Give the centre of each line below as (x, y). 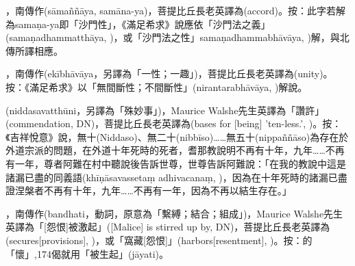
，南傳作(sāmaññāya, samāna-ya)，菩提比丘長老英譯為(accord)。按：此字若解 (176, 10)
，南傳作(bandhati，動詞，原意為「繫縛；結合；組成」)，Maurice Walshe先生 (174, 213)
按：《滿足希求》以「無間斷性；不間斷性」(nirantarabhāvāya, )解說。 (157, 87)
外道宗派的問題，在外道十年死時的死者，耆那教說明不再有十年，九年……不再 (175, 150)
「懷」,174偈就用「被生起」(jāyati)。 (87, 253)
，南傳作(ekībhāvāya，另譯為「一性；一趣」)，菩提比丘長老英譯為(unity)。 (169, 74)
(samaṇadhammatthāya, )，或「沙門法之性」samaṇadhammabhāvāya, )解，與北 (177, 37)
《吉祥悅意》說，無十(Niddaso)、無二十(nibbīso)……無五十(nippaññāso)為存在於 (177, 136)
